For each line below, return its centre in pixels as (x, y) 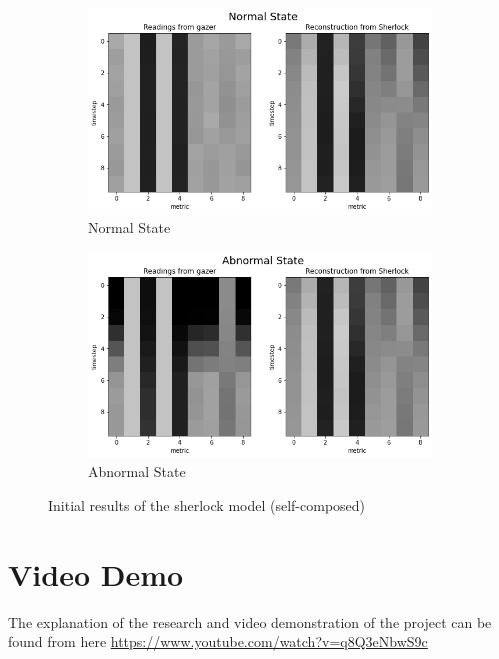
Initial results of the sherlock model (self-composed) (207, 505)
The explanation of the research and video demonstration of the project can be (250, 621)
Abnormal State (137, 471)
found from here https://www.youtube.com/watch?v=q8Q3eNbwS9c (218, 641)
